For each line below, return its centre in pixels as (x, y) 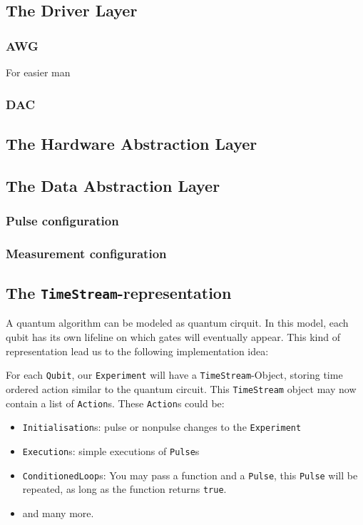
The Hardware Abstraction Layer (132, 143)
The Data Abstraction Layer (113, 185)
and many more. (58, 513)
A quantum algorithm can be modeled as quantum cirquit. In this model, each (177, 323)
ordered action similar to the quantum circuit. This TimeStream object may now (181, 388)
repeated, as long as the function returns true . (124, 489)
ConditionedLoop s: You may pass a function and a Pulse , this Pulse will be (190, 475)
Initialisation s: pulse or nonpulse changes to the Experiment (162, 427)
